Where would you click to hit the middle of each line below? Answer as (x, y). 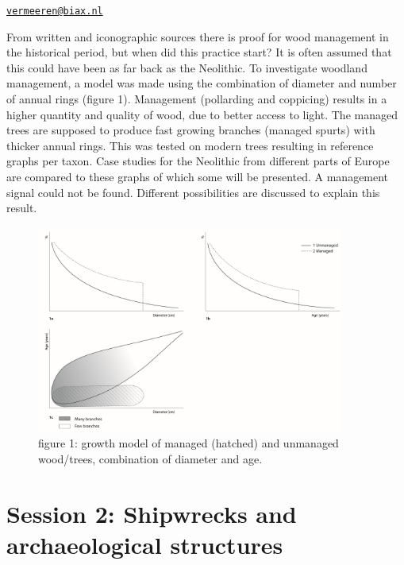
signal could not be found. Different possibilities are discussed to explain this (193, 192)
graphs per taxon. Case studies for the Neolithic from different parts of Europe (198, 161)
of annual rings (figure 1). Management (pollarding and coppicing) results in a (197, 99)
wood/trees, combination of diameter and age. (150, 458)
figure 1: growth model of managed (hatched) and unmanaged (189, 443)
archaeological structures (145, 544)
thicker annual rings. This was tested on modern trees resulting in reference (190, 145)
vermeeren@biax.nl (55, 11)
